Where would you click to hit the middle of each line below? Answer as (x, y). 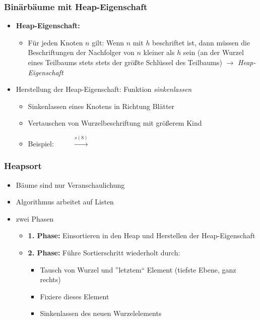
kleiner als (159, 52)
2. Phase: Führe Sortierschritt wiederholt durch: (104, 252)
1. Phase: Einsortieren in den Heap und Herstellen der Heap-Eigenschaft (142, 235)
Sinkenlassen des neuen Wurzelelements (101, 313)
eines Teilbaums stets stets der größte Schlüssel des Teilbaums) (125, 62)
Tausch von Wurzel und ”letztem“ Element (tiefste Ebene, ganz (138, 269)
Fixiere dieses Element (75, 296)
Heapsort (23, 166)
